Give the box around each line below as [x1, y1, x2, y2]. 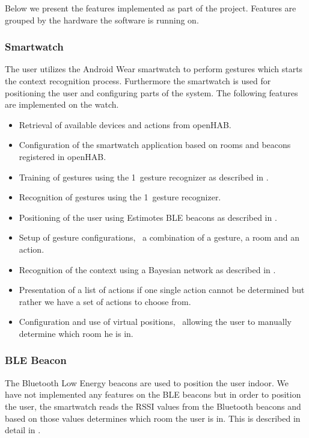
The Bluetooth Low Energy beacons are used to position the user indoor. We [5, 376, 289, 389]
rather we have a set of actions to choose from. [19, 295, 191, 307]
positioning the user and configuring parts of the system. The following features [5, 86, 298, 99]
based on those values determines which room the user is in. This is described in [5, 412, 301, 424]
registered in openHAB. [19, 150, 106, 162]
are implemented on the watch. [5, 98, 119, 111]
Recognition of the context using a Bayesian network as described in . [19, 263, 276, 276]
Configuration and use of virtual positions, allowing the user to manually [19, 315, 292, 328]
